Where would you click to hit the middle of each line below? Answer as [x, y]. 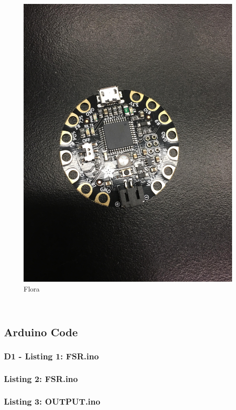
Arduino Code [41, 332]
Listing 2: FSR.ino [41, 378]
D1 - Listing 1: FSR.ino [51, 356]
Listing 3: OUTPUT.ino [52, 401]
